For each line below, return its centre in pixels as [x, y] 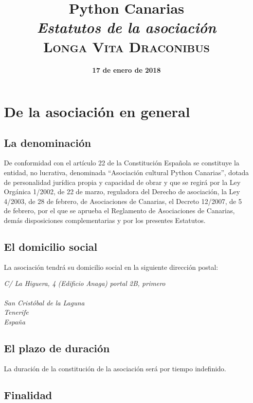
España [15, 321]
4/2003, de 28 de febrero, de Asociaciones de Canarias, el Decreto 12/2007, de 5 [123, 201]
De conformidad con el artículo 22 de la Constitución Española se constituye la [122, 163]
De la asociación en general [97, 111]
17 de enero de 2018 [126, 70]
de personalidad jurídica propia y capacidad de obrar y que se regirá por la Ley [122, 182]
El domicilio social [51, 247]
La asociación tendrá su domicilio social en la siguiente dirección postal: [111, 267]
